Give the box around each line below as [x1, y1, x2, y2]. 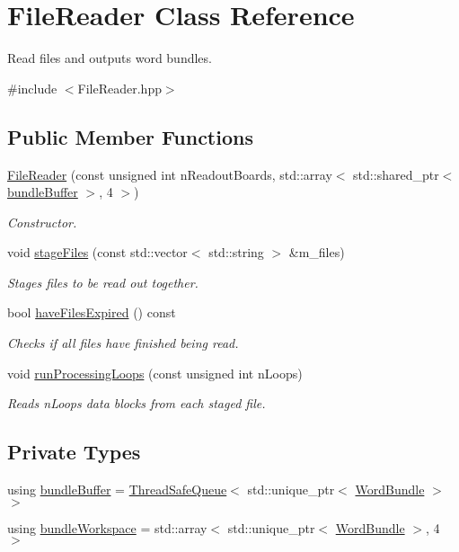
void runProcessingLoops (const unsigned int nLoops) [7, 363, 303, 382]
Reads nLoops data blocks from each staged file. [7, 394, 266, 413]
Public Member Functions [7, 122, 253, 150]
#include [7, 78, 57, 97]
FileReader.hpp [77, 78, 162, 97]
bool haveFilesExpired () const [7, 303, 176, 322]
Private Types [7, 438, 141, 466]
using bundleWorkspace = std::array [7, 518, 207, 537]
